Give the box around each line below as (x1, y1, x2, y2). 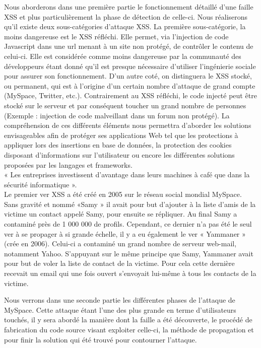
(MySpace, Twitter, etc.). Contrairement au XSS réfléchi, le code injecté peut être (4, 90, 257, 101)
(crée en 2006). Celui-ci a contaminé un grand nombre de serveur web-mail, (4, 238, 237, 249)
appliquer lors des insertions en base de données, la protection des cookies (4, 140, 232, 150)
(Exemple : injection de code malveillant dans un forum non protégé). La (4, 110, 230, 120)
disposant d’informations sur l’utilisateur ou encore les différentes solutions (4, 149, 235, 160)
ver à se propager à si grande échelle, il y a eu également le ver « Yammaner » (4, 228, 246, 239)
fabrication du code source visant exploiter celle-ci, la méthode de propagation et (4, 324, 254, 334)
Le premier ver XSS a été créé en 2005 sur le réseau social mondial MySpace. (4, 189, 242, 199)
